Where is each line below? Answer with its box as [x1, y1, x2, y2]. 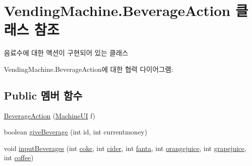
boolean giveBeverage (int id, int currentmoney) [4, 127, 147, 137]
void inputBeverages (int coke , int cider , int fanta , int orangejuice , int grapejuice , [4, 143, 247, 153]
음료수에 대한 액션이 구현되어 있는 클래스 [4, 48, 129, 58]
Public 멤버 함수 [4, 87, 82, 102]
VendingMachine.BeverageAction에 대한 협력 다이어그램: [4, 64, 174, 74]
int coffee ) [4, 152, 34, 163]
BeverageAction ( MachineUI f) [4, 110, 96, 120]
